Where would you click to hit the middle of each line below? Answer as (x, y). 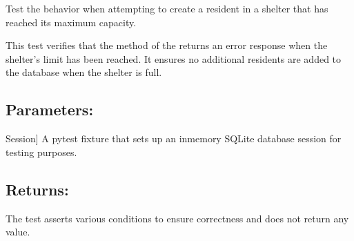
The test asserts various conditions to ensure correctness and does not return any (177, 218)
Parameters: (50, 109)
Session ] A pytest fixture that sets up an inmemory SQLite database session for (174, 138)
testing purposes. (41, 152)
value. (18, 232)
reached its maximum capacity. (71, 22)
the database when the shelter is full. (84, 72)
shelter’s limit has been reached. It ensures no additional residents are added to (174, 58)
